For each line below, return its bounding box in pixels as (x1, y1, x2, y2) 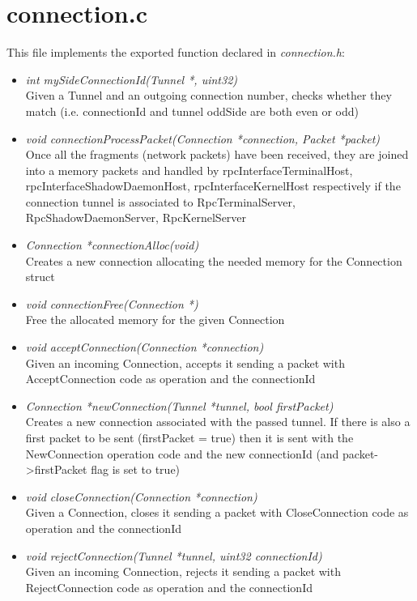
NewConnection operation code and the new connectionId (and (25, 445, 339, 462)
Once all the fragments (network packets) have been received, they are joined (25, 146, 409, 163)
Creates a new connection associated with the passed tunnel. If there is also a (25, 413, 411, 430)
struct (25, 268, 55, 285)
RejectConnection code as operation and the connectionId (25, 578, 313, 595)
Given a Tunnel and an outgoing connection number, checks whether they (25, 87, 392, 104)
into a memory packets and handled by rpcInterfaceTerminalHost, (25, 161, 353, 178)
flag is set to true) (91, 461, 181, 478)
